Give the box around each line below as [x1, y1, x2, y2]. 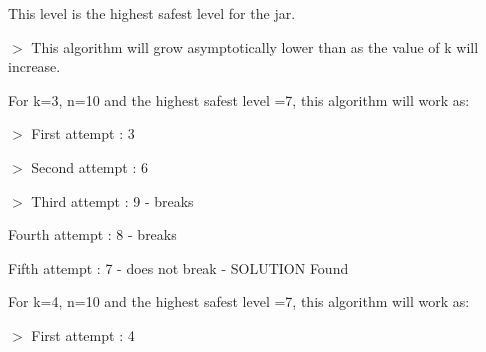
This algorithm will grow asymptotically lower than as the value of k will [31, 36, 479, 57]
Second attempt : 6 [31, 156, 148, 177]
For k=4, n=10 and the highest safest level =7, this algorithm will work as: [8, 291, 470, 312]
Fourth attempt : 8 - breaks [8, 224, 177, 245]
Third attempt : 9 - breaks [31, 190, 194, 211]
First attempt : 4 [31, 324, 135, 345]
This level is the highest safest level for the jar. [8, 3, 296, 23]
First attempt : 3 [31, 123, 135, 144]
